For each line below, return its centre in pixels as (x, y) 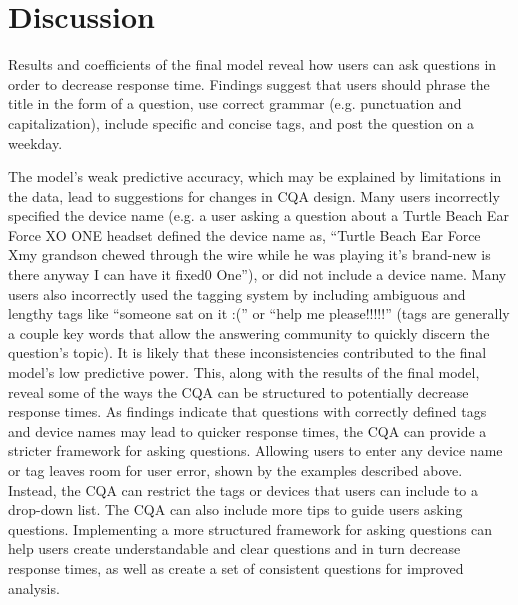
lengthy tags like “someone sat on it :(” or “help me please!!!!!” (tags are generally (259, 313)
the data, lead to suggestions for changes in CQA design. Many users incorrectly (254, 195)
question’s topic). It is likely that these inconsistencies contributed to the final (247, 352)
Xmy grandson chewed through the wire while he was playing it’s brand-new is (249, 254)
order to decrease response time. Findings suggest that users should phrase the (249, 83)
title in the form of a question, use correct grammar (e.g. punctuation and (235, 103)
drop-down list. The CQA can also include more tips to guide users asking (235, 509)
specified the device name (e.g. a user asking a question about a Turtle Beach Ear (258, 215)
